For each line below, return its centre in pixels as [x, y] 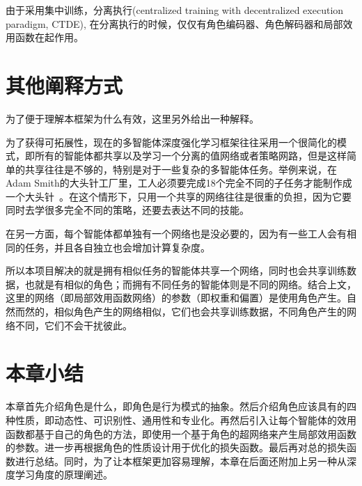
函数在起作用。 [49, 37]
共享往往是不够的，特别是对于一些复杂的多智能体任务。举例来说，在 [181, 169]
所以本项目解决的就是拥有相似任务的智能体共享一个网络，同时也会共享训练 [176, 271]
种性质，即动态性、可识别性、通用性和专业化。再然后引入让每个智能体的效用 [181, 420]
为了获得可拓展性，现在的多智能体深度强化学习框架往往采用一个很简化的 [171, 142]
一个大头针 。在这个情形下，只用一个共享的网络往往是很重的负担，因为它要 [179, 196]
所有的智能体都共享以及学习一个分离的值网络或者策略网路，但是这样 [190, 156]
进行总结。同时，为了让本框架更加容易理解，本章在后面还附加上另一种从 [181, 461]
